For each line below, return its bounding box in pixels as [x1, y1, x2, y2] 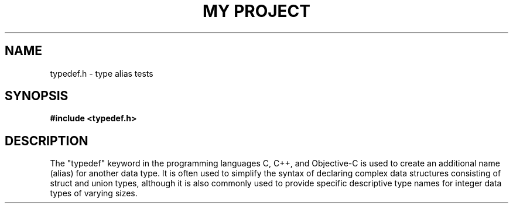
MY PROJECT [202, 1, 311, 21]
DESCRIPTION [5, 133, 88, 148]
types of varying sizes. [50, 188, 138, 199]
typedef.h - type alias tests [50, 68, 153, 79]
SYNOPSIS [5, 88, 69, 104]
